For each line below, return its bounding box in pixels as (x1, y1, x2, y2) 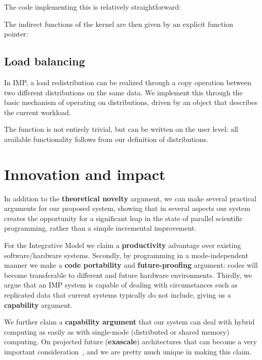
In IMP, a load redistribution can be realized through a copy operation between (4, 77, 251, 87)
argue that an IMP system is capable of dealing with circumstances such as (4, 279, 238, 290)
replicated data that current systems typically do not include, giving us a (4, 290, 231, 300)
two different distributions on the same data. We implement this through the (4, 87, 243, 97)
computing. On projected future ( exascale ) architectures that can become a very (4, 336, 257, 347)
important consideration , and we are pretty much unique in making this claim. (4, 346, 252, 356)
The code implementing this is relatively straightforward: (4, 2, 181, 12)
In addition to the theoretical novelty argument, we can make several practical (4, 193, 256, 203)
